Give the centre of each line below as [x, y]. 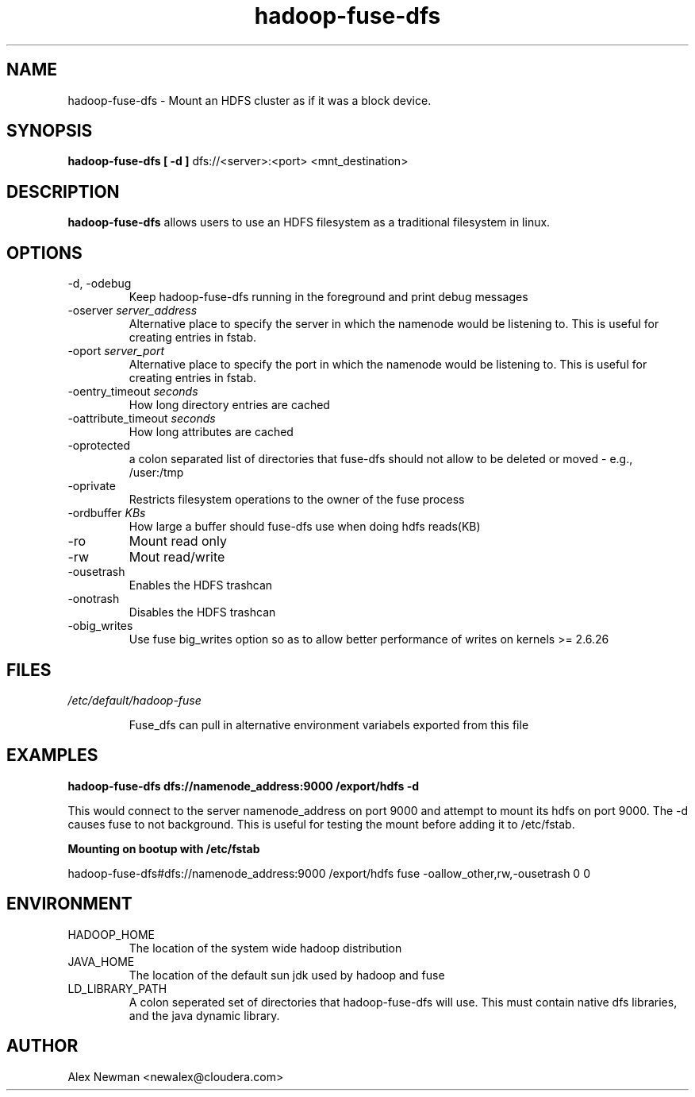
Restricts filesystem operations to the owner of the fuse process [297, 500]
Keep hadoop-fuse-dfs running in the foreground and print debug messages [328, 297]
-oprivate [92, 486]
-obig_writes [100, 626]
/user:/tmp [156, 473]
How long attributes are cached [211, 432]
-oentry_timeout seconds [133, 392]
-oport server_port [116, 351]
